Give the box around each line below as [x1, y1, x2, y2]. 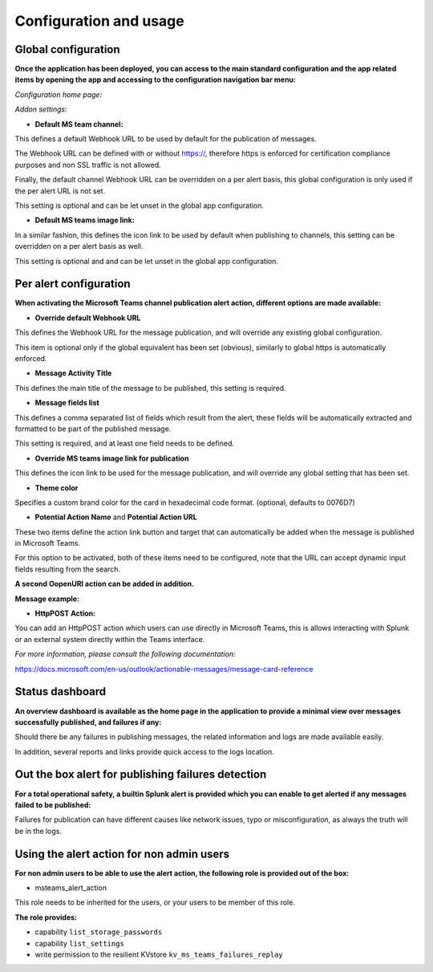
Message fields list [34, 398, 99, 408]
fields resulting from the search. [14, 564, 120, 574]
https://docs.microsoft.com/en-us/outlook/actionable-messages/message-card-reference [14, 664, 314, 673]
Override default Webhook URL [34, 313, 141, 323]
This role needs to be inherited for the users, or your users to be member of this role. [14, 897, 296, 907]
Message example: [14, 594, 80, 604]
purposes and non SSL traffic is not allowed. [14, 160, 162, 169]
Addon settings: [14, 104, 67, 114]
